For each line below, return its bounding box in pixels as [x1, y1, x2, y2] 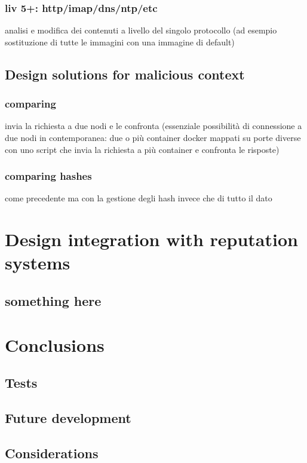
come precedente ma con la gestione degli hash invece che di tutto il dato [5, 192, 272, 204]
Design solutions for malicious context [5, 65, 245, 83]
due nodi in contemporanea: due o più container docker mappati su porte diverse [5, 131, 301, 143]
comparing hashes [5, 168, 92, 183]
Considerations [5, 443, 99, 462]
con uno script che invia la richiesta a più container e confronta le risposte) [5, 143, 280, 155]
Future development [5, 408, 131, 427]
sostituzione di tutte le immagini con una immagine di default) [5, 35, 235, 48]
